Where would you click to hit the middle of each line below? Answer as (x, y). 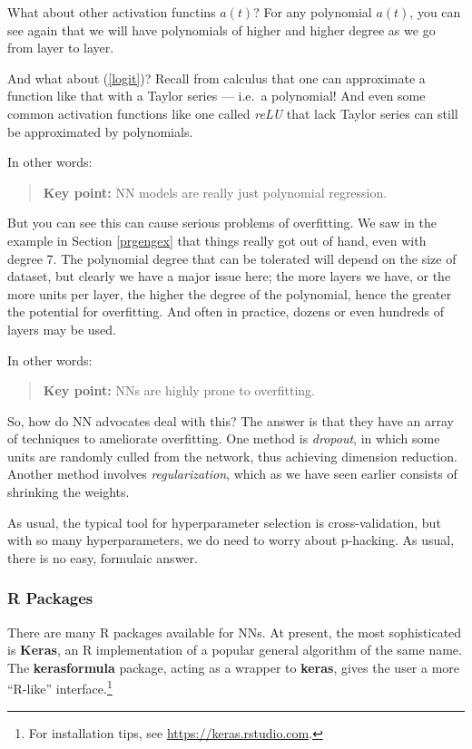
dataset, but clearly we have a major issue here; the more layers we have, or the (229, 276)
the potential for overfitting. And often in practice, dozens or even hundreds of (226, 311)
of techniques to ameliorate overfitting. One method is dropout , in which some (224, 438)
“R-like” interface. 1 (60, 687)
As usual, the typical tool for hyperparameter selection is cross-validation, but (224, 522)
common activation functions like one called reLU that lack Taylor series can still (233, 113)
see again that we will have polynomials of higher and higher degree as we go (221, 29)
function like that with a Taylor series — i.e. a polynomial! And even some (216, 96)
